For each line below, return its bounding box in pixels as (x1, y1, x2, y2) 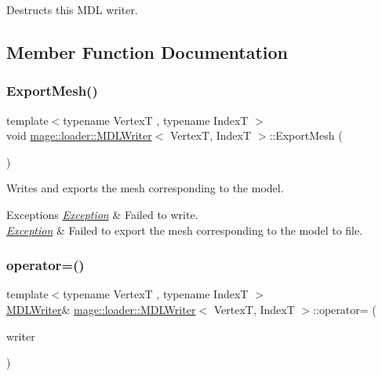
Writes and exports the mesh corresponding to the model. (6, 180, 284, 196)
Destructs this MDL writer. (6, 2, 138, 17)
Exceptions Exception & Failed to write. (6, 206, 198, 222)
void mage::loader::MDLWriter (6, 127, 152, 144)
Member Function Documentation (6, 39, 289, 64)
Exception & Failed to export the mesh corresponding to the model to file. (6, 221, 363, 238)
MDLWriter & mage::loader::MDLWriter (6, 301, 196, 317)
